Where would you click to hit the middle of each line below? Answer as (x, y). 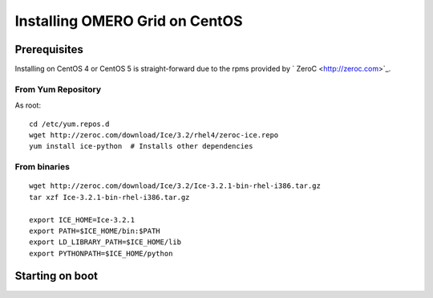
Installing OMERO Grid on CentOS (129, 21)
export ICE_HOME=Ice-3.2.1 (82, 220)
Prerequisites (49, 49)
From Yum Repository (58, 89)
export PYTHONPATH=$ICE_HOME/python (101, 253)
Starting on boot (57, 276)
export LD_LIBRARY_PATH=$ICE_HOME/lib (105, 242)
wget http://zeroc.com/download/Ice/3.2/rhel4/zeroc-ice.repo (154, 135)
